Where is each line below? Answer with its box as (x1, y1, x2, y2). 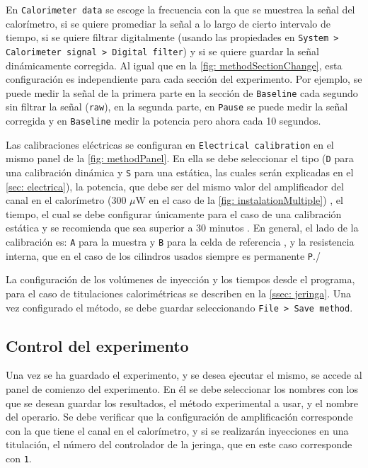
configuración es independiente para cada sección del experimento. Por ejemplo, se (6, 72, 362, 86)
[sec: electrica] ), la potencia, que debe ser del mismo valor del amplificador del (6, 178, 344, 193)
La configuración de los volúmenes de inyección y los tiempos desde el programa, (6, 272, 355, 287)
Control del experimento (6, 334, 189, 356)
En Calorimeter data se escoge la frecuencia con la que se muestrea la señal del (6, 2, 355, 16)
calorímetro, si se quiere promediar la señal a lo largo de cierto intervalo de (6, 16, 331, 30)
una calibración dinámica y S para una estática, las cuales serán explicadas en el (6, 165, 354, 180)
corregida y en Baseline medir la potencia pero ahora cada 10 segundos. (6, 113, 321, 128)
